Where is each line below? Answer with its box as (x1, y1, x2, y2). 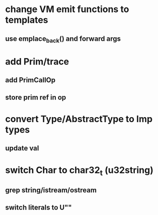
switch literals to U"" (5, 203, 72, 211)
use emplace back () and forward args (5, 34, 121, 44)
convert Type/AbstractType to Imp (5, 113, 152, 125)
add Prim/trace (5, 56, 69, 67)
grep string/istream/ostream (5, 186, 97, 195)
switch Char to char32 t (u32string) (5, 164, 153, 178)
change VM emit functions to (5, 4, 129, 15)
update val (5, 144, 39, 152)
